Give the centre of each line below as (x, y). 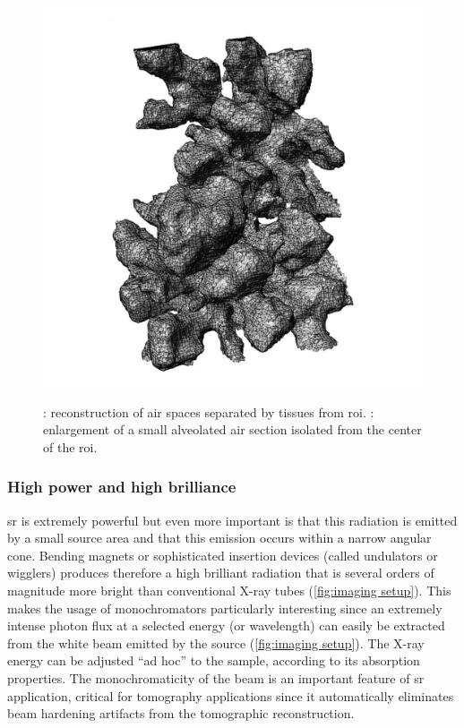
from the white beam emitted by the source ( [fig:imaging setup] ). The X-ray (216, 642)
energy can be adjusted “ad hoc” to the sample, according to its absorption (214, 660)
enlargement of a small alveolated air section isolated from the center (232, 429)
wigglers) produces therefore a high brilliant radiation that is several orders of (221, 573)
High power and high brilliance (122, 487)
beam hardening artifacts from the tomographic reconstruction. (181, 713)
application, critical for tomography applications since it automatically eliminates (231, 695)
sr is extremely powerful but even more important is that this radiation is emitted (232, 520)
